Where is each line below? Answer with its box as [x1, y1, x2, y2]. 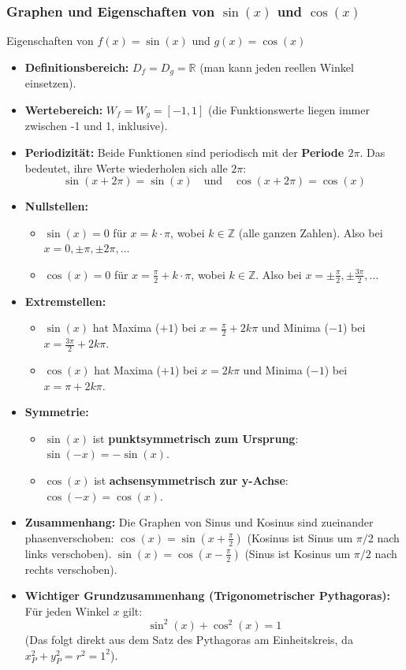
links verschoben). [24, 545, 112, 561]
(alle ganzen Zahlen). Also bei [238, 224, 383, 240]
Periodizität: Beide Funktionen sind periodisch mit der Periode [24, 143, 345, 160]
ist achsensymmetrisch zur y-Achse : [94, 471, 289, 488]
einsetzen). [24, 75, 76, 91]
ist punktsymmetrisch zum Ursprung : [92, 430, 299, 446]
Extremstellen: [24, 292, 106, 309]
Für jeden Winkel [24, 602, 110, 619]
